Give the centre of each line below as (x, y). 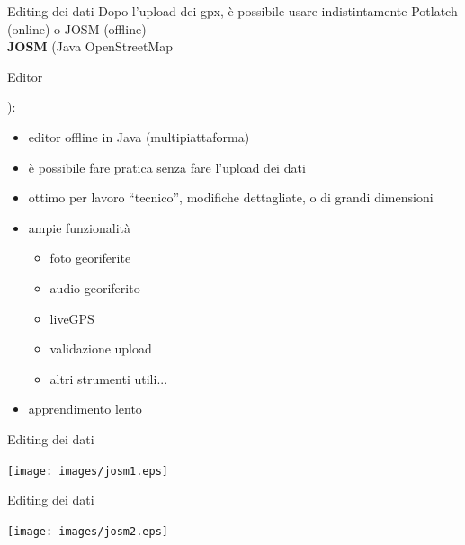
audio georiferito (95, 287)
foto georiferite (90, 258)
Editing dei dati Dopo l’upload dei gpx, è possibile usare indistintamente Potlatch (232, 11)
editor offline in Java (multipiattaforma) (139, 136)
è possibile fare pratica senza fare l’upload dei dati (167, 167)
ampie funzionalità (79, 227)
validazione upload (101, 348)
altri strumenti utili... (109, 378)
